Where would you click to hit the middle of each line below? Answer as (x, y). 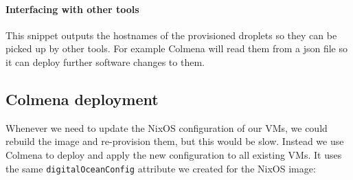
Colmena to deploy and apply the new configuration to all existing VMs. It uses (174, 154)
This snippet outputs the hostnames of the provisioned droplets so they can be (171, 35)
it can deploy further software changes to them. (105, 61)
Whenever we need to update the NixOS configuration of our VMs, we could (167, 127)
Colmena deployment (82, 99)
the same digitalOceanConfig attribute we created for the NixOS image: (161, 168)
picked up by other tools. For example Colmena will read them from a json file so (176, 48)
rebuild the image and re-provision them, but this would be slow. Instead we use (175, 141)
